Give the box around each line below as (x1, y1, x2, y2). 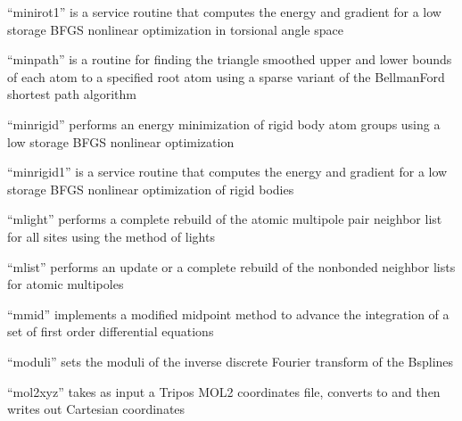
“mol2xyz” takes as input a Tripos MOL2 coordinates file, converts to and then (7, 382, 441, 400)
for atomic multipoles (7, 275, 124, 293)
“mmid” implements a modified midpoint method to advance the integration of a (7, 304, 450, 323)
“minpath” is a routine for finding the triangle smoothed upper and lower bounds (7, 50, 452, 69)
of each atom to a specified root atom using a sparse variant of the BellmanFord (7, 67, 445, 86)
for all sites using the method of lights (7, 227, 215, 245)
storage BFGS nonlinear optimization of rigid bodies (7, 179, 294, 198)
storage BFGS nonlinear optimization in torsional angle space (7, 20, 343, 38)
